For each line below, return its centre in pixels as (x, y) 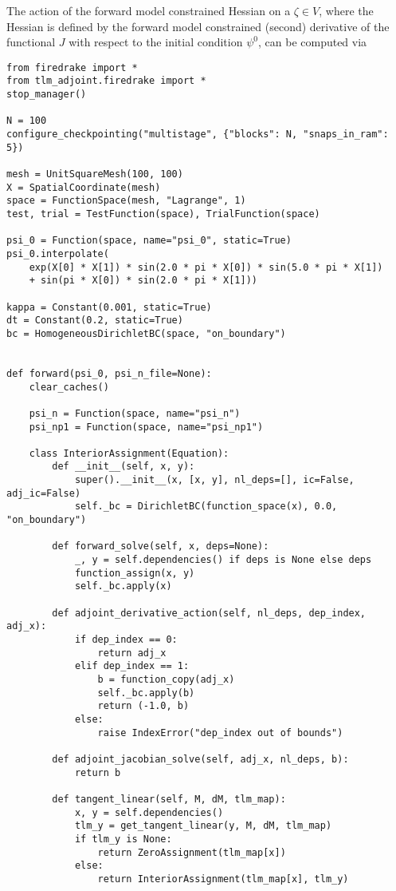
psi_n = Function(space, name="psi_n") (135, 413)
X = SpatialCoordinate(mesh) (84, 187)
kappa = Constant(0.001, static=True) (109, 307)
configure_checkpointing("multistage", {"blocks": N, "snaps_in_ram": (198, 135)
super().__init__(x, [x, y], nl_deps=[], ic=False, (214, 480)
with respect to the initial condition (156, 42)
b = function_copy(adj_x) (166, 679)
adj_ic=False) (44, 493)
